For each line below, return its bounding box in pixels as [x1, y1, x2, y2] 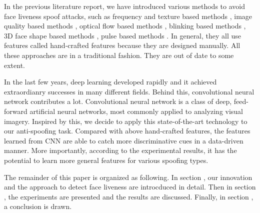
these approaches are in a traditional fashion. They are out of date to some [4, 49, 234, 60]
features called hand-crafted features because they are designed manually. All [4, 40, 240, 50]
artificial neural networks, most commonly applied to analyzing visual [29, 105, 243, 116]
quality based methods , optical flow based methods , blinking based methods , [4, 20, 246, 31]
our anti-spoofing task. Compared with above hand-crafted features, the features [4, 125, 250, 136]
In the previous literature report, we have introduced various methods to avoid [4, 1, 245, 11]
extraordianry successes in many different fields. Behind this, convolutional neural [4, 86, 254, 96]
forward [4, 105, 27, 116]
